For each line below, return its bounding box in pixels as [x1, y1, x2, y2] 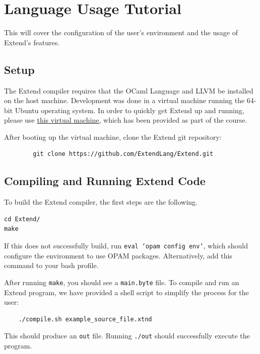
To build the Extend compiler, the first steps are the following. [4, 197, 198, 207]
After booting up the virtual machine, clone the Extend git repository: [4, 131, 222, 142]
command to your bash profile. [4, 260, 99, 271]
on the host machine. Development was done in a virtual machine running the [4, 95, 245, 106]
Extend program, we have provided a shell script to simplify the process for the [4, 287, 249, 297]
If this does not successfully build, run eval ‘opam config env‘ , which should [4, 240, 248, 251]
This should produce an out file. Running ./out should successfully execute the [4, 330, 250, 341]
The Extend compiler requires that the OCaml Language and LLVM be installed [4, 85, 253, 96]
